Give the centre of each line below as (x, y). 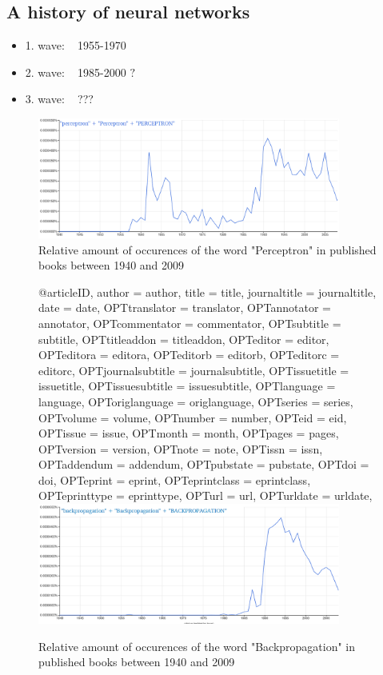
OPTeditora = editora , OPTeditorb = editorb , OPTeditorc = (189, 355)
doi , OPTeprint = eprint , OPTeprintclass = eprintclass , (175, 479)
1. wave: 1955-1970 (76, 45)
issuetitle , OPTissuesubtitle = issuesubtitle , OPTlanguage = (187, 386)
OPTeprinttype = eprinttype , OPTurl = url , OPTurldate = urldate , (205, 495)
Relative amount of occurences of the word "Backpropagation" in (197, 646)
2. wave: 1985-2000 (76, 72)
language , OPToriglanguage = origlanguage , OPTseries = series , (196, 401)
